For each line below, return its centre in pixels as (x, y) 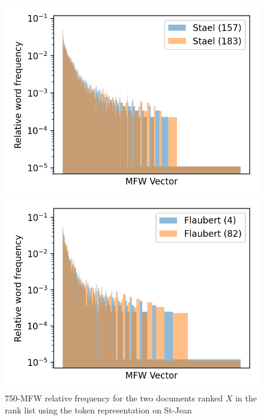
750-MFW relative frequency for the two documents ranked (114, 398)
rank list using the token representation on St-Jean (98, 409)
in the (246, 398)
